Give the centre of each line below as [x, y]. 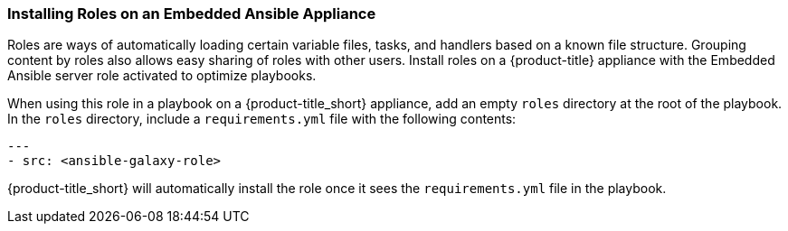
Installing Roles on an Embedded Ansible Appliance [192, 14]
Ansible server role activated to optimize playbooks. [162, 76]
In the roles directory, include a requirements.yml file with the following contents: [262, 119]
